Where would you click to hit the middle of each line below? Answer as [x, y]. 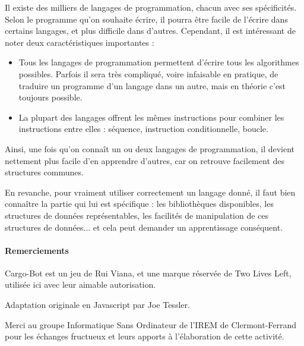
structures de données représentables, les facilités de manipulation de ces [137, 215]
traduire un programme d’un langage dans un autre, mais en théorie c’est [152, 85]
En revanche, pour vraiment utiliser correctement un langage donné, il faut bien [150, 192]
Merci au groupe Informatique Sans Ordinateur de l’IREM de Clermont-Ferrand [151, 324]
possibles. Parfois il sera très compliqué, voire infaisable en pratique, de [148, 73]
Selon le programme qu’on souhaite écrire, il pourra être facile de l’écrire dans [146, 19]
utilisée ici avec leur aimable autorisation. [80, 284]
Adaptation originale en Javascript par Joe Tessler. [97, 305]
